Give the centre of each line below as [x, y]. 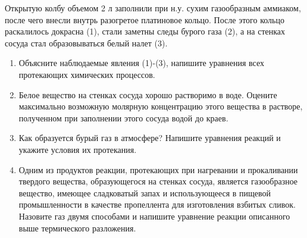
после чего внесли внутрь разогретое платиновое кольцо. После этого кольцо [145, 19]
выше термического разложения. [77, 228]
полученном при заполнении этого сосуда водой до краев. [123, 118]
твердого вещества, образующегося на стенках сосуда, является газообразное [158, 181]
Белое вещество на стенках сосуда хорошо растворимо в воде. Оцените [148, 94]
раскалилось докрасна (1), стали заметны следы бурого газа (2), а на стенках [145, 31]
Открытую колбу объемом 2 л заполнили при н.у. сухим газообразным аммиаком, [153, 8]
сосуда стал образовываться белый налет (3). [86, 43]
